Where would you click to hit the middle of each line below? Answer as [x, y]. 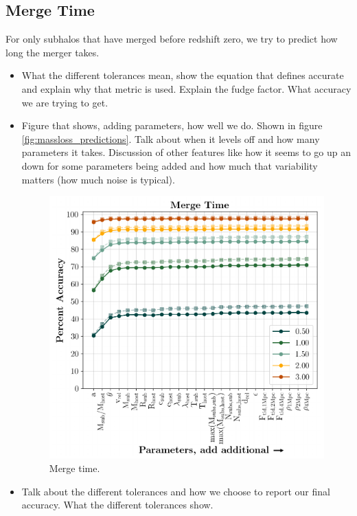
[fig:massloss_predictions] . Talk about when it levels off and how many [171, 138]
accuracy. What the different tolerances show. [117, 505]
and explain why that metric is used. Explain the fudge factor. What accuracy [186, 88]
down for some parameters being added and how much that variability [170, 165]
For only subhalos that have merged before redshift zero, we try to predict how [172, 39]
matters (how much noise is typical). [98, 179]
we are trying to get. [65, 102]
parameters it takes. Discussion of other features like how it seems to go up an [186, 152]
